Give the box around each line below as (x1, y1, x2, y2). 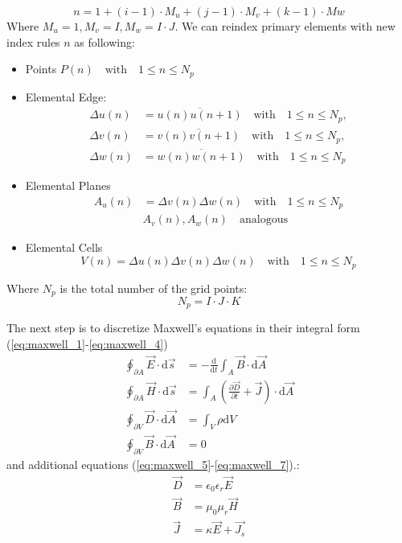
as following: (74, 33, 135, 50)
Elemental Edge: (25, 88, 107, 105)
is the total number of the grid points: (59, 279, 248, 296)
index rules (6, 33, 60, 50)
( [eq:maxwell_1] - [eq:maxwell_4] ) (6, 335, 168, 352)
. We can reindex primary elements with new (174, 18, 396, 34)
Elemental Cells (25, 239, 103, 256)
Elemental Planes (25, 177, 111, 194)
